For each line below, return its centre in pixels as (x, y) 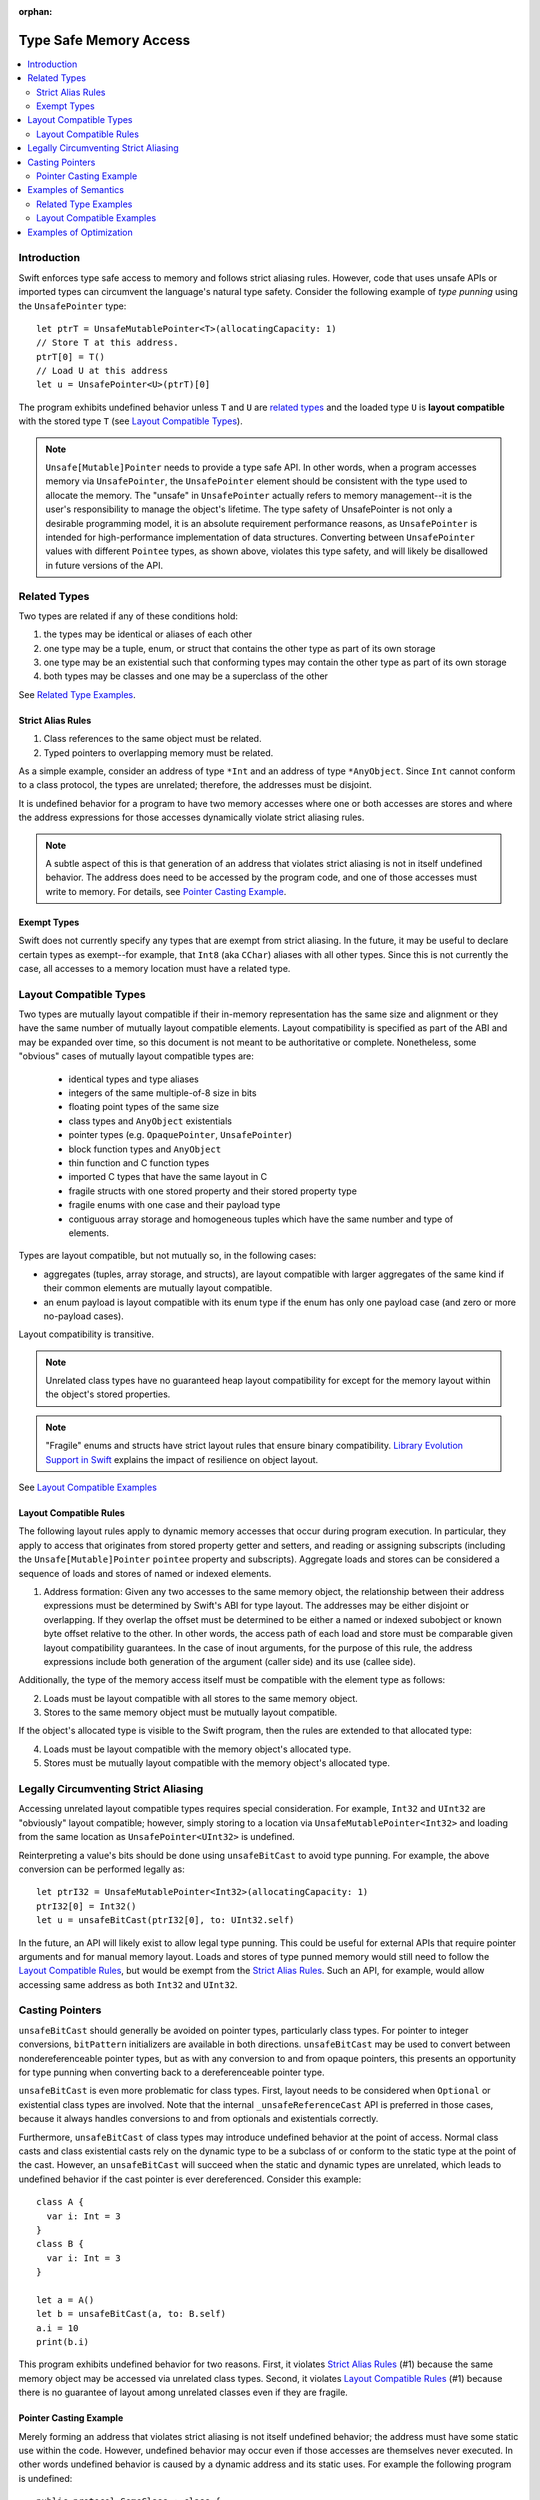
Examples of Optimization (80, 232)
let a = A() (65, 2299)
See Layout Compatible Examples (87, 1487)
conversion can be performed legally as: (101, 1869)
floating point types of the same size (144, 1107)
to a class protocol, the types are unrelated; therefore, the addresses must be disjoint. (195, 785)
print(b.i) (63, 2342)
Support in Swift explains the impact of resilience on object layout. (182, 1459)
